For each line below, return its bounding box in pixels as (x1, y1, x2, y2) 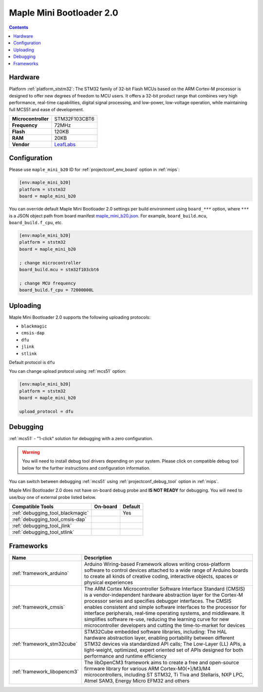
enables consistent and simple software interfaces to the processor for (84, 603, 247, 610)
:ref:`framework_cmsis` (12, 603, 65, 610)
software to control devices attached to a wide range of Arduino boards (84, 567, 248, 574)
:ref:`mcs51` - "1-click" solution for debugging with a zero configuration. (9, 436, 153, 442)
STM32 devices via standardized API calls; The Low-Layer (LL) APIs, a (84, 640, 246, 647)
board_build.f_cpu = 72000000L (19, 288, 94, 293)
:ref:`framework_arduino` (12, 570, 69, 577)
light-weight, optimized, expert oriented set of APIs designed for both (84, 646, 244, 653)
